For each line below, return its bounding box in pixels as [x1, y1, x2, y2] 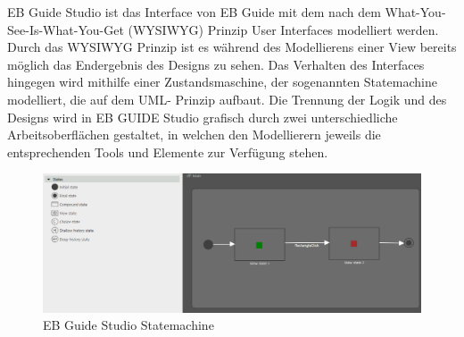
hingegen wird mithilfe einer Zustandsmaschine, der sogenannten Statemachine [7, 72, 437, 91]
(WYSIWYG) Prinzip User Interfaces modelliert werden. [128, 20, 439, 38]
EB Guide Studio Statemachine [43, 316, 214, 334]
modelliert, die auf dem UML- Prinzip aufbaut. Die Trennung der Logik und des [7, 89, 447, 108]
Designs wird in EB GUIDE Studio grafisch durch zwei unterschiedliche [7, 107, 398, 126]
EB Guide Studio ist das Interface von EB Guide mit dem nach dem [7, 3, 381, 21]
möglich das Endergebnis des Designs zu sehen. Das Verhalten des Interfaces [7, 55, 425, 73]
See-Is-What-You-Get [7, 20, 124, 38]
